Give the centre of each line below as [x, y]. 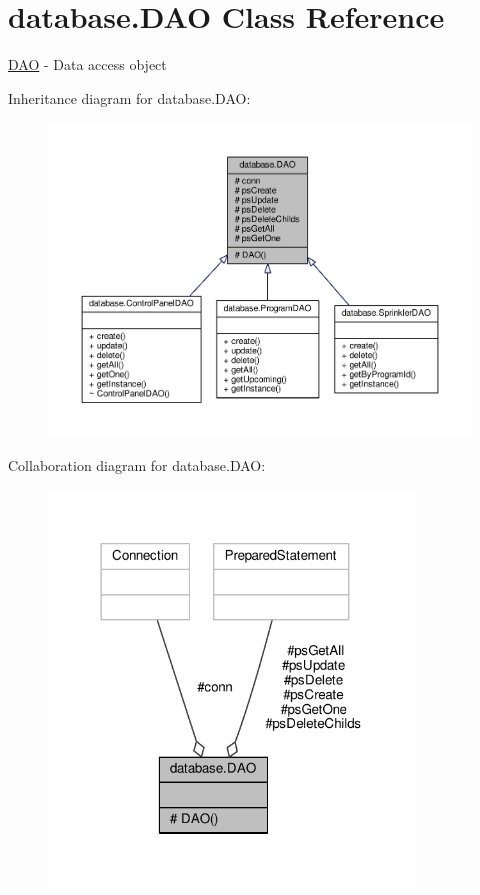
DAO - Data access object [87, 64]
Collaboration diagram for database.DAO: [137, 465]
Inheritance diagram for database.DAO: [129, 97]
